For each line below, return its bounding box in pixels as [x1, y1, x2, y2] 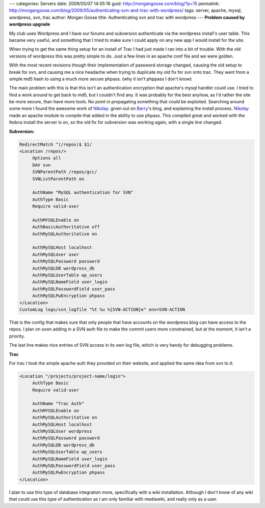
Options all [32, 155, 61, 161]
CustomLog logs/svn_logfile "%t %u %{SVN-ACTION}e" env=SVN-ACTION [19, 307, 185, 312]
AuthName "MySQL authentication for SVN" [32, 190, 133, 195]
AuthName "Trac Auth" [32, 401, 84, 407]
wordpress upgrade [9, 21, 51, 27]
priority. [9, 333, 25, 339]
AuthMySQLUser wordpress [32, 428, 92, 434]
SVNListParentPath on [32, 176, 84, 181]
